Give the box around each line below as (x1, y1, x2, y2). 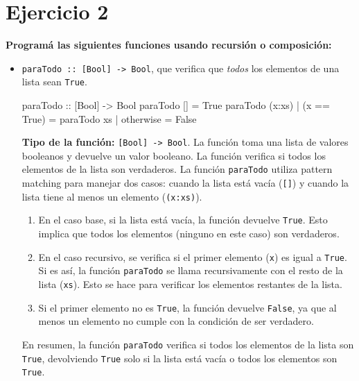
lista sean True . (21, 74, 87, 89)
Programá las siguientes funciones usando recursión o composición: (6, 37, 332, 52)
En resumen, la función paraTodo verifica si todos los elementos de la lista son (21, 337, 354, 351)
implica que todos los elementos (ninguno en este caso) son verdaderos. (38, 226, 340, 241)
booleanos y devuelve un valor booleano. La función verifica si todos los (21, 148, 326, 162)
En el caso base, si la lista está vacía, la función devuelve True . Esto (38, 212, 328, 227)
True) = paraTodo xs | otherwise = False (21, 111, 197, 126)
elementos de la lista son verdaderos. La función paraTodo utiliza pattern (21, 162, 333, 176)
